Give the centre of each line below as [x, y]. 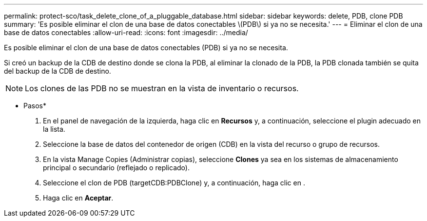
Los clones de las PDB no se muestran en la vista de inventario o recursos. [162, 88]
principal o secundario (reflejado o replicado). [116, 168]
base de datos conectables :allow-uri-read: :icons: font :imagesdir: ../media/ [126, 32]
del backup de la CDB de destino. [58, 71]
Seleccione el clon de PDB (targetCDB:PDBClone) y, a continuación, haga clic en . [174, 183]
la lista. [54, 129]
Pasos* [35, 106]
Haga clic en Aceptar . [78, 198]
